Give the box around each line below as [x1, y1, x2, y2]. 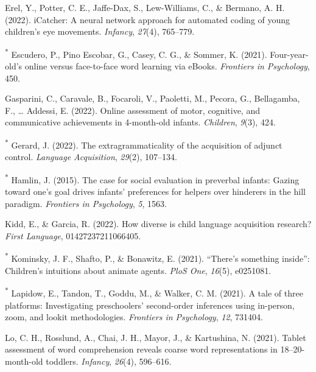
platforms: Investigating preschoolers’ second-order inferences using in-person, [5, 298, 295, 311]
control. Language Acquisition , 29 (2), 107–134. [5, 150, 177, 163]
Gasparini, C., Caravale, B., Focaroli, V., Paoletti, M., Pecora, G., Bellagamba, [5, 92, 300, 105]
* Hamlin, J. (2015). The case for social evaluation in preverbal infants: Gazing [5, 171, 300, 186]
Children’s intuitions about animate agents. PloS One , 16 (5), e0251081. [5, 264, 272, 276]
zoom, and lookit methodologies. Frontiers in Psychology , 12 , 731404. [5, 311, 263, 323]
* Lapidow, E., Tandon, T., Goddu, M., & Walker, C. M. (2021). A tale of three [5, 285, 303, 299]
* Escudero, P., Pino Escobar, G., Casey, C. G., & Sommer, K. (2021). [5, 46, 267, 60]
